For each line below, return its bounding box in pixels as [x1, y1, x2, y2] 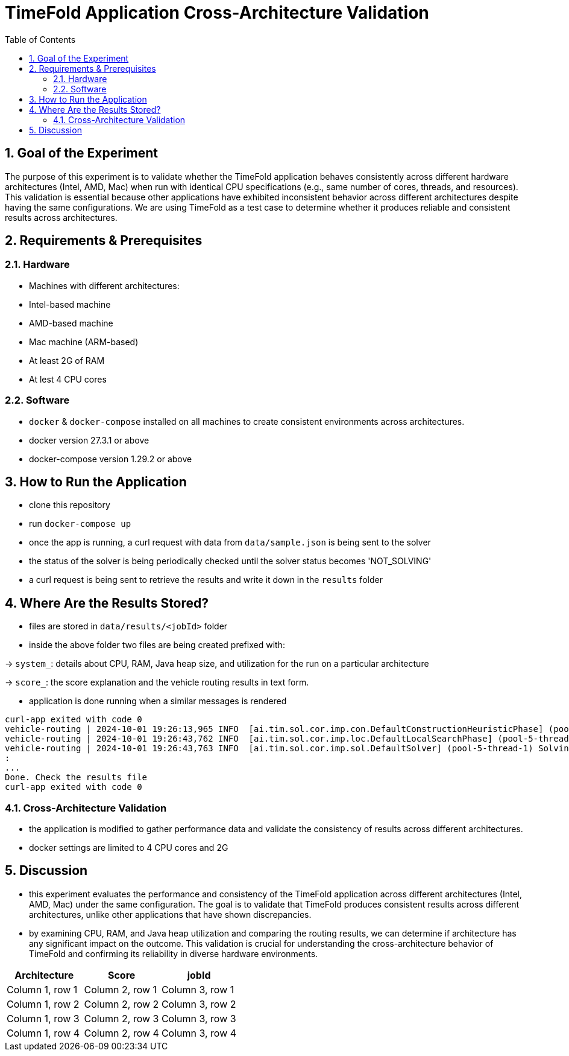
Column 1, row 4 [7, 1026, 80, 1039]
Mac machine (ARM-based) [29, 336, 139, 347]
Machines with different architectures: [29, 280, 180, 291]
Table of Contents [5, 34, 76, 45]
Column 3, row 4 [161, 1026, 237, 1039]
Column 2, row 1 [84, 983, 157, 996]
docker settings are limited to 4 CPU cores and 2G [29, 842, 228, 853]
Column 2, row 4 [84, 1026, 159, 1039]
